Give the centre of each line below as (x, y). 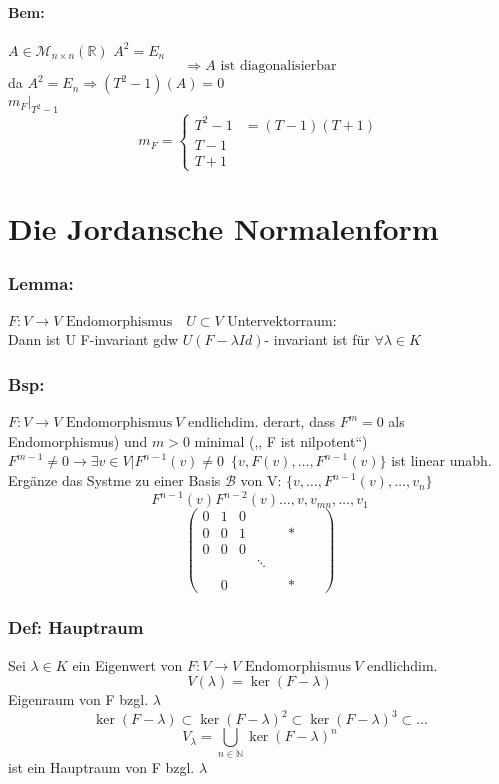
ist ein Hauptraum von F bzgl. (101, 766)
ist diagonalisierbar (278, 66)
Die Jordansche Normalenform (223, 228)
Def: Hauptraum (76, 627)
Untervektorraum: (282, 319)
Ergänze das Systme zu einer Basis (114, 480)
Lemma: (41, 282)
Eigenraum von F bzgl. (78, 699)
